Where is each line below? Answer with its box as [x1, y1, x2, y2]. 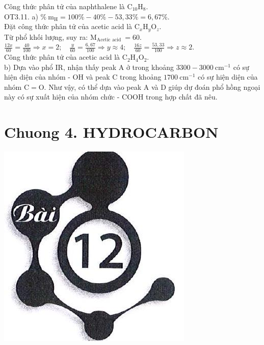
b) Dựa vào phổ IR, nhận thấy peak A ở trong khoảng [4, 61, 174, 72]
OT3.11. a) [4, 11, 38, 21]
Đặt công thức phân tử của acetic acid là [4, 21, 133, 32]
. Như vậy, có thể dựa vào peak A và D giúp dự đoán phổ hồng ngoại [44, 81, 260, 92]
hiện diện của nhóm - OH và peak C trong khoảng [4, 71, 162, 82]
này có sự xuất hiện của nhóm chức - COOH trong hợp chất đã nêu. [4, 91, 218, 102]
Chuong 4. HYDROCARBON [4, 121, 219, 142]
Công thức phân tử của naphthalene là [4, 1, 125, 11]
